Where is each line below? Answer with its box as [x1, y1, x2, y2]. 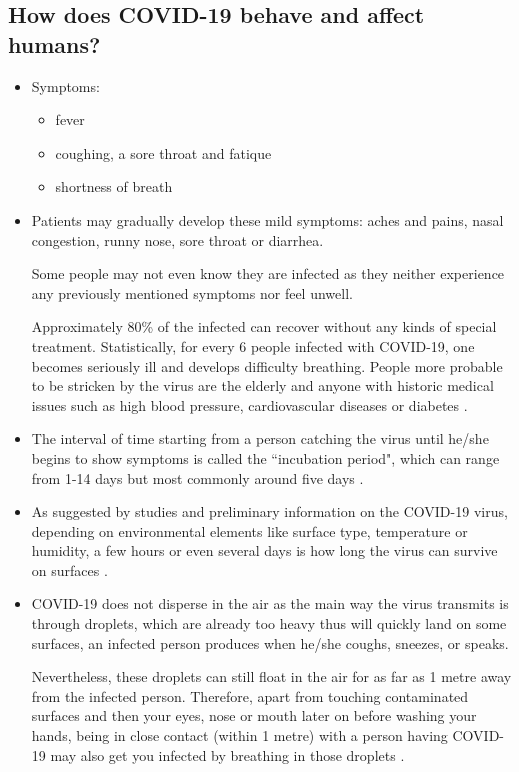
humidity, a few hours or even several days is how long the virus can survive [31, 540, 498, 561]
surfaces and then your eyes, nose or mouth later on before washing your [31, 705, 477, 726]
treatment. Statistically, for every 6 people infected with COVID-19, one [31, 335, 475, 356]
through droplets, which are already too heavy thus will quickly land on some [31, 613, 507, 634]
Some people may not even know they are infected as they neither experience [31, 263, 505, 284]
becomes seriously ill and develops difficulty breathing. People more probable [31, 355, 503, 376]
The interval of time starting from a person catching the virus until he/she [31, 428, 489, 449]
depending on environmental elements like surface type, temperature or [31, 520, 468, 541]
